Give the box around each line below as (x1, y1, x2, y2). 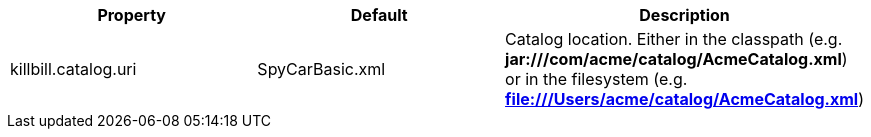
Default (350, 5, 408, 25)
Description (639, 5, 730, 25)
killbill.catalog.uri (10, 59, 137, 79)
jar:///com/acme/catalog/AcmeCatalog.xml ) (505, 49, 848, 69)
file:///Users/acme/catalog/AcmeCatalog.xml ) (505, 89, 864, 109)
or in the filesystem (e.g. (505, 69, 688, 89)
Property (97, 5, 166, 25)
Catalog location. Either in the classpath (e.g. (505, 29, 843, 49)
